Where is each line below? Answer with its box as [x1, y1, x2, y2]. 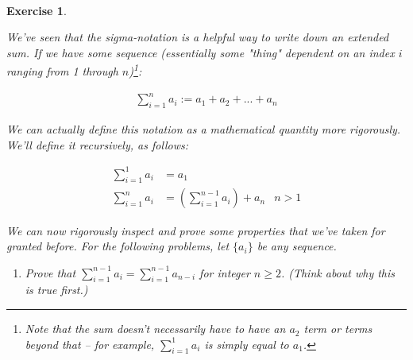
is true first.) [25, 281, 88, 298]
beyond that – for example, [25, 335, 155, 352]
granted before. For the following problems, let [6, 238, 230, 254]
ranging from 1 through [6, 63, 118, 79]
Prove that [25, 264, 76, 281]
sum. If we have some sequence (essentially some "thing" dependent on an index [6, 44, 395, 60]
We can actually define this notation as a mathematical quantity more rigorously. [6, 120, 401, 137]
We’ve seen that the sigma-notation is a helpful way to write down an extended [6, 29, 389, 45]
